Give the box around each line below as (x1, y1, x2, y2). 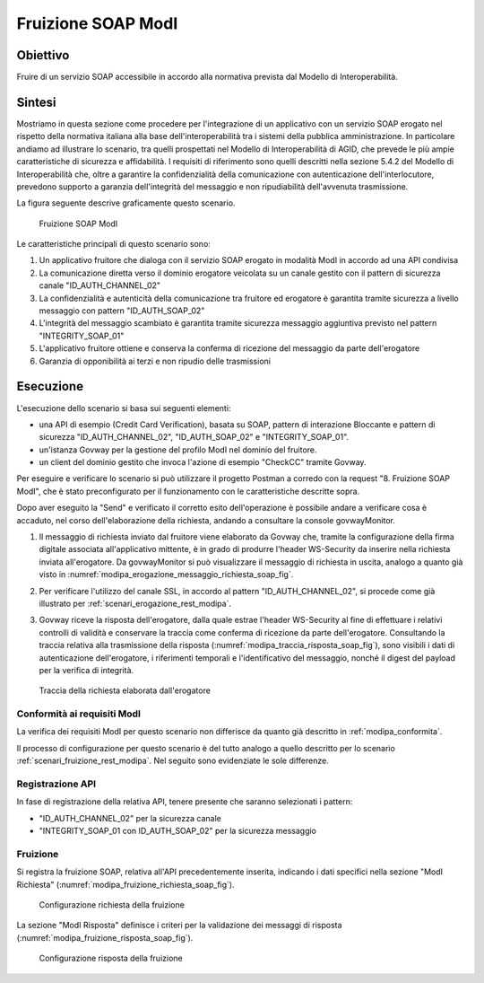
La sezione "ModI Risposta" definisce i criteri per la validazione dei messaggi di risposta (16, 920, 342, 931)
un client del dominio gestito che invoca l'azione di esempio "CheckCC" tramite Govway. (39, 457, 367, 468)
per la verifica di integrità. (39, 664, 134, 675)
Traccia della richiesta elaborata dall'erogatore (39, 685, 211, 696)
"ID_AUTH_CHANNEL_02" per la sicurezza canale (39, 812, 221, 823)
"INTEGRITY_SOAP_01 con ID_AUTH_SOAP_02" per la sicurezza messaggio (39, 826, 317, 837)
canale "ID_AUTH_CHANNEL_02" (39, 280, 161, 291)
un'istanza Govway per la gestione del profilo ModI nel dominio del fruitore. (39, 444, 317, 455)
